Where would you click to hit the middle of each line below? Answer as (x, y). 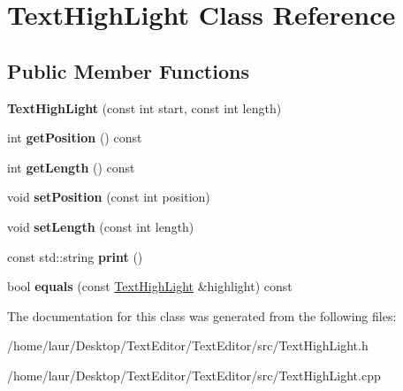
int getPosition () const (75, 138)
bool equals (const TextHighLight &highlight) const (150, 286)
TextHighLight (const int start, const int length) (144, 107)
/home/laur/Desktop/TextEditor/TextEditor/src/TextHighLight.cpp (194, 375)
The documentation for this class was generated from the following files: (202, 315)
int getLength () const (71, 167)
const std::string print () (75, 256)
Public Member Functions (128, 70)
